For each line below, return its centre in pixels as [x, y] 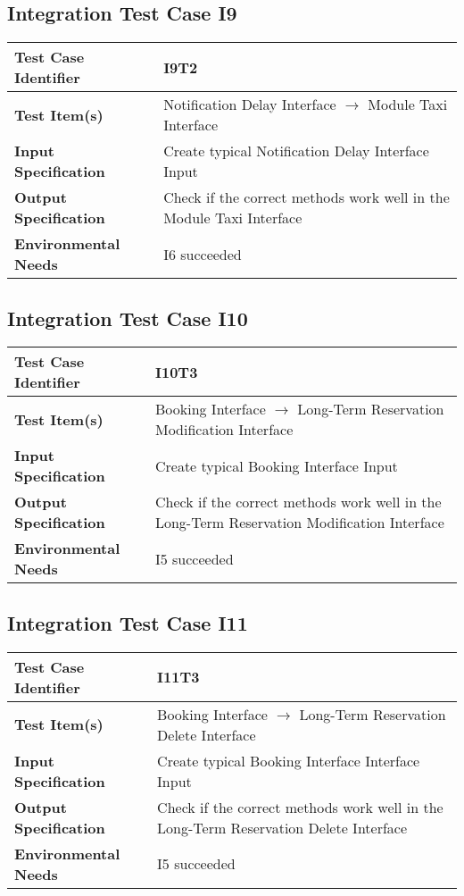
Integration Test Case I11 [128, 622]
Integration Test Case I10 [128, 318]
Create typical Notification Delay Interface [296, 151]
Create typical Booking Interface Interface [289, 760]
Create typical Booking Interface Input [276, 465]
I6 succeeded [203, 254]
